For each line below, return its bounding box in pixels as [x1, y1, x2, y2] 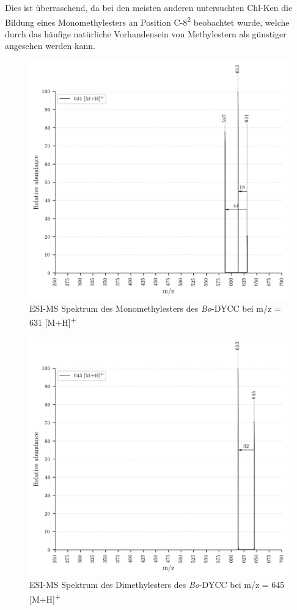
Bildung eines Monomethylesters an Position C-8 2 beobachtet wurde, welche [5, 13, 290, 28]
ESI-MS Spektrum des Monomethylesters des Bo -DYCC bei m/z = [29, 301, 281, 314]
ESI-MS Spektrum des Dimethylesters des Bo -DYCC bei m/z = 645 [29, 578, 285, 591]
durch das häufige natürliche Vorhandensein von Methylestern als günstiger [5, 27, 287, 40]
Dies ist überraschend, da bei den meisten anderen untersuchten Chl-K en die [5, 1, 293, 13]
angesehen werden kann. [5, 39, 95, 52]
